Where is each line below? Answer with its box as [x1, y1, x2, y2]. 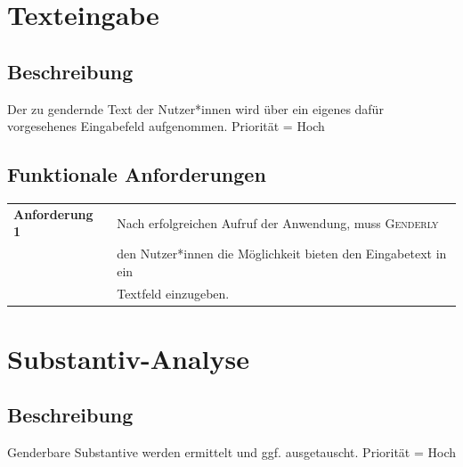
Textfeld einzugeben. [117, 283, 230, 302]
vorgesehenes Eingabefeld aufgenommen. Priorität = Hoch [7, 117, 325, 135]
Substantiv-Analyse [7, 340, 249, 376]
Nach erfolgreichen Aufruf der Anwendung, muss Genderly [117, 213, 439, 232]
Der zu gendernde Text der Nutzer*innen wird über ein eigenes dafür [7, 99, 384, 118]
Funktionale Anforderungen [7, 160, 266, 188]
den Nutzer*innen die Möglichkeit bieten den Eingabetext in [117, 244, 447, 263]
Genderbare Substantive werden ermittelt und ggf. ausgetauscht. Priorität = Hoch [7, 443, 457, 462]
